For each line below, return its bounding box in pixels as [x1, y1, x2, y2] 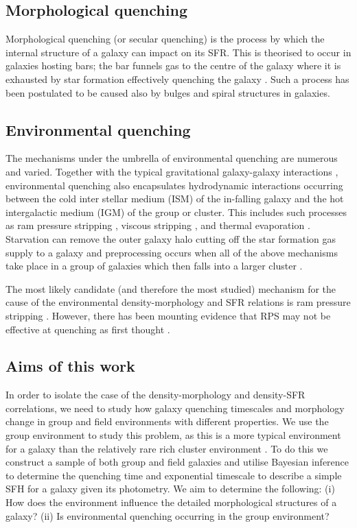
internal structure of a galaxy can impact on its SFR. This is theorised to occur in [5, 45, 352, 59]
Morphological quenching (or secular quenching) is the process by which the [5, 32, 325, 46]
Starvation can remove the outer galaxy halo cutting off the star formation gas [5, 231, 336, 245]
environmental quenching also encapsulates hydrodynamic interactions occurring [5, 178, 343, 192]
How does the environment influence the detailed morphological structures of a [5, 495, 337, 509]
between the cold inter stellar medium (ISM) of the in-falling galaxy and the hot [5, 191, 344, 206]
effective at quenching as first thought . [5, 322, 170, 336]
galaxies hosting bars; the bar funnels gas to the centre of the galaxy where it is [5, 58, 341, 73]
